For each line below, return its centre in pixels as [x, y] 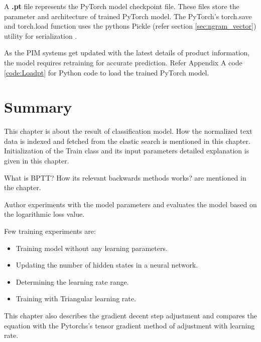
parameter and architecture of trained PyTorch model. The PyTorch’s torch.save [128, 16]
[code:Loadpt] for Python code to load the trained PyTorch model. [107, 72]
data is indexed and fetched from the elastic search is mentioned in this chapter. [127, 141]
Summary [38, 107]
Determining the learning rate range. [72, 281]
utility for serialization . [41, 35]
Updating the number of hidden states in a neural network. [107, 265]
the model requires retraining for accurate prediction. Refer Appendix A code [123, 62]
